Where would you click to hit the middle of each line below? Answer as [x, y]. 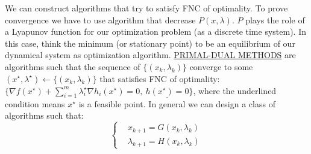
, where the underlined [235, 90]
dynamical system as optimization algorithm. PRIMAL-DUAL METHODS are [150, 55]
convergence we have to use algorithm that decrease [100, 19]
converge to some [221, 66]
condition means [35, 103]
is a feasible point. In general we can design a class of [177, 103]
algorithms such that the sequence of [73, 66]
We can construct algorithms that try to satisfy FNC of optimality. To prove [146, 8]
